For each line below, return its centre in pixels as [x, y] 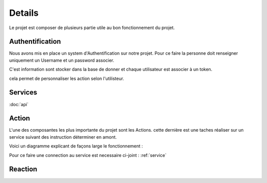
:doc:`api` [19, 104]
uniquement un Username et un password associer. [62, 60]
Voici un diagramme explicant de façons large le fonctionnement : [76, 146]
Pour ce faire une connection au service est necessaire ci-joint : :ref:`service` [88, 155]
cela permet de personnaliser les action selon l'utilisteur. [67, 78]
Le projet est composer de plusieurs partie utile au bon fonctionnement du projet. [92, 28]
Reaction [23, 169]
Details [24, 13]
